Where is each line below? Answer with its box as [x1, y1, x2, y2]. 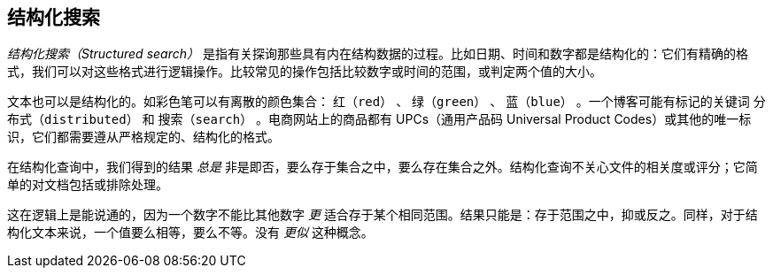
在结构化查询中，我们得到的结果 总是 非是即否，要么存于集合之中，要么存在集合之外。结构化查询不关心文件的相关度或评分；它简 [7, 159, 758, 175]
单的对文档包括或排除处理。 [7, 177, 168, 193]
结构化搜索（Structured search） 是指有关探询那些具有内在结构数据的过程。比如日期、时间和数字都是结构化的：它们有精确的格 [7, 46, 748, 62]
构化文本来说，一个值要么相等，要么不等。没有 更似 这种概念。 [7, 225, 374, 241]
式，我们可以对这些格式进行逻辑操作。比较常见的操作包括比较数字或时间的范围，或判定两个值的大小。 [7, 64, 602, 80]
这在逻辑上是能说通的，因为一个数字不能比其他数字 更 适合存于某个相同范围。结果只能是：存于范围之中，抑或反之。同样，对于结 [7, 207, 758, 223]
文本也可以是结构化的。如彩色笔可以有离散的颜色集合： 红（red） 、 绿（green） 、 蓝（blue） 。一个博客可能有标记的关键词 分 [7, 94, 766, 110]
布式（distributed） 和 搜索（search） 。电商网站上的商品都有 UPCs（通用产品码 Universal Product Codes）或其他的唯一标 [7, 111, 752, 127]
